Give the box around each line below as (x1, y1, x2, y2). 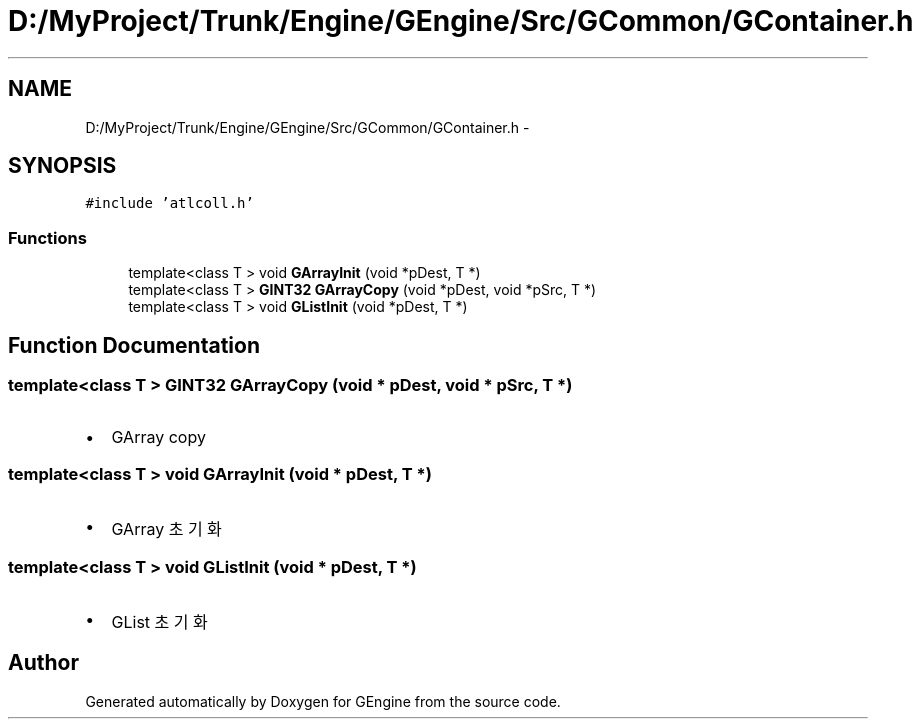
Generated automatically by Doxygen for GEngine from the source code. (85, 692, 561, 710)
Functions (8, 227, 87, 248)
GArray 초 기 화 (111, 519, 222, 540)
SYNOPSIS (8, 153, 117, 179)
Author (8, 650, 79, 676)
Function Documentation (8, 332, 260, 358)
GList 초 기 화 (111, 611, 208, 632)
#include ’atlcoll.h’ (85, 195, 254, 212)
